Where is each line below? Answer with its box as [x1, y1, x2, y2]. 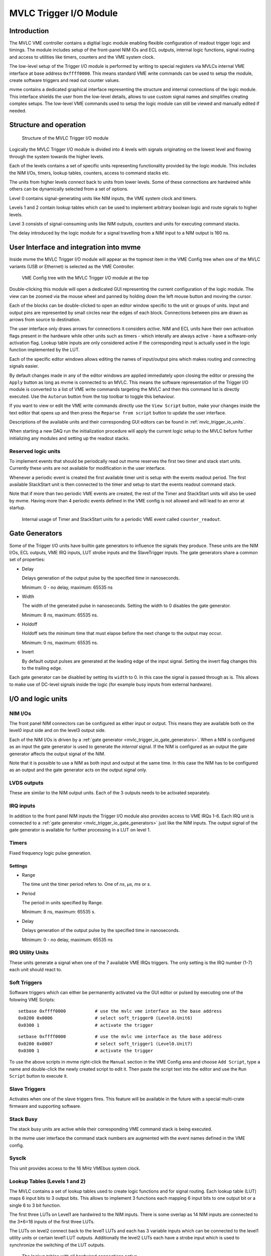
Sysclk [9, 1155, 27, 1162]
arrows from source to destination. [9, 317, 81, 323]
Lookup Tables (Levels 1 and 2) [9, 1178, 86, 1185]
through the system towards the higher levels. [9, 153, 104, 159]
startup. [9, 505, 26, 511]
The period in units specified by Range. [22, 900, 103, 906]
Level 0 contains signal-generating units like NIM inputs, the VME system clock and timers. [9, 195, 197, 201]
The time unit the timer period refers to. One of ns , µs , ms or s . [22, 881, 152, 887]
